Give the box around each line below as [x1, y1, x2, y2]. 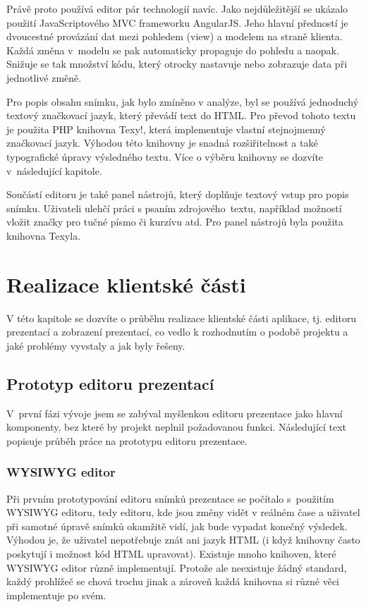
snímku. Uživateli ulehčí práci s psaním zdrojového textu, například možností [6, 200, 342, 215]
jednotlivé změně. [6, 70, 82, 85]
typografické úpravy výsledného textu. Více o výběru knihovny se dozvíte [6, 149, 324, 164]
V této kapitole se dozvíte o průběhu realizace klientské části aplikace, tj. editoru [6, 310, 357, 325]
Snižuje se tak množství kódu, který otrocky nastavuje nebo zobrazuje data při [6, 56, 348, 71]
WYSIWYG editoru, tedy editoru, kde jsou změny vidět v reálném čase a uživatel [6, 505, 360, 520]
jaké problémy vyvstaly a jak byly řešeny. [6, 338, 185, 352]
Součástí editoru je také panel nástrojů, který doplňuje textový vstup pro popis [6, 187, 349, 202]
